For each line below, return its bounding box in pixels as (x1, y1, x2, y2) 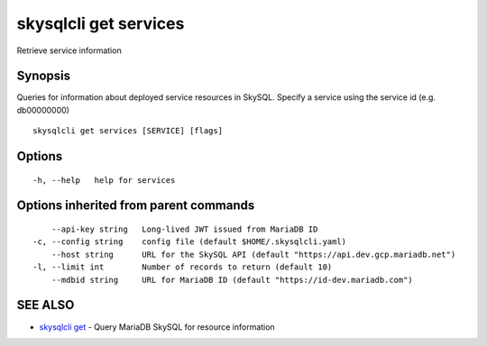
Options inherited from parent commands (16, 198, 255, 214)
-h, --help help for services (32, 175, 176, 185)
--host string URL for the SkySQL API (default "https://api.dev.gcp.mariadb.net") (51, 249, 456, 259)
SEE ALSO (16, 297, 75, 313)
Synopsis (16, 68, 71, 84)
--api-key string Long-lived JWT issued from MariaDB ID (51, 224, 318, 234)
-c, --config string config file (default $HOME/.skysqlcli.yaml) (32, 237, 347, 247)
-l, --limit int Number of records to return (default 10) (32, 262, 333, 272)
